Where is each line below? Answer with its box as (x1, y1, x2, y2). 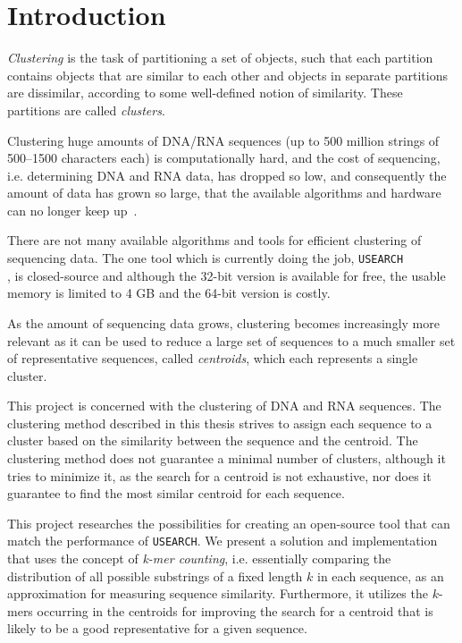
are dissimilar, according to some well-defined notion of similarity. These (7, 83, 403, 102)
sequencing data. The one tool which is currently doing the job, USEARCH (7, 249, 404, 267)
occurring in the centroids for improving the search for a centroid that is (37, 601, 433, 620)
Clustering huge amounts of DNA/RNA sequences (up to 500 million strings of (7, 131, 440, 149)
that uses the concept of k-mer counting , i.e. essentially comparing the (7, 549, 391, 568)
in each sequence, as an (317, 566, 444, 585)
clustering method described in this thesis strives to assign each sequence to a (7, 413, 433, 432)
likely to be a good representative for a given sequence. (7, 619, 307, 638)
